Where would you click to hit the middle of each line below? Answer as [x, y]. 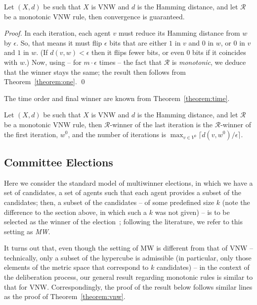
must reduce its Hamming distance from [179, 33]
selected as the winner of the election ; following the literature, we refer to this [124, 222]
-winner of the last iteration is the [161, 124]
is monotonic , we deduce [209, 62]
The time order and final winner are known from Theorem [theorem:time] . [117, 98]
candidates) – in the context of [203, 267]
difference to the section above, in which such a [76, 212]
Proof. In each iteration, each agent [57, 33]
